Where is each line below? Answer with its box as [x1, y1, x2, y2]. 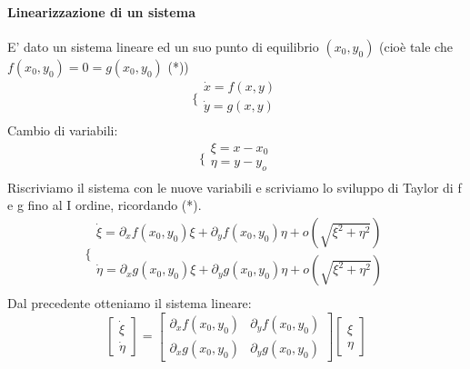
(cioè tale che [379, 36, 453, 55]
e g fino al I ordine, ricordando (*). [7, 195, 202, 214]
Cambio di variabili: [7, 120, 118, 139]
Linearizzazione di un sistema [7, 2, 195, 21]
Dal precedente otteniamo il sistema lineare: [7, 294, 252, 313]
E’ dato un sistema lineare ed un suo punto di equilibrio [7, 36, 319, 55]
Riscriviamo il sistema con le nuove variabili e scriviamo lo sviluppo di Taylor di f [7, 177, 462, 196]
